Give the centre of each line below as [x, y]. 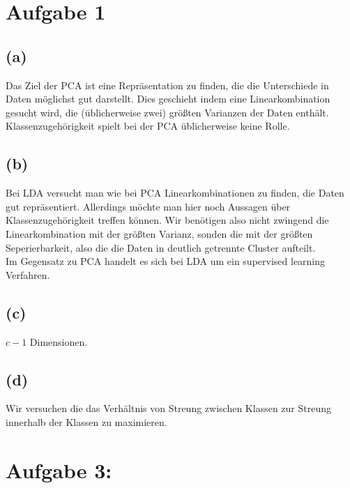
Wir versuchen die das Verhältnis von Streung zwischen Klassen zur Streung [168, 408]
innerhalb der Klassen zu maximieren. [86, 421]
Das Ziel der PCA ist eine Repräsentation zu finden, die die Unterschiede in [167, 85]
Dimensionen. [59, 341]
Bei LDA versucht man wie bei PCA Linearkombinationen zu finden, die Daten [175, 193]
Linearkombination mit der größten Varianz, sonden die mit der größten [159, 233]
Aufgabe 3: [59, 470]
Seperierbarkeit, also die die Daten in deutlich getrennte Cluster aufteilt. [161, 247]
